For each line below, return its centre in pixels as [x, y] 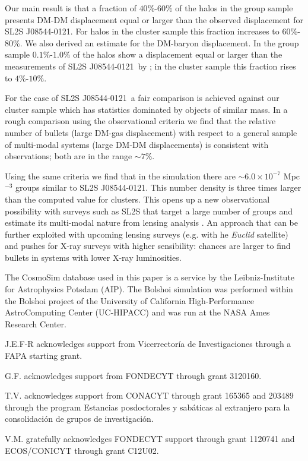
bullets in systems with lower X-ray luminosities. [93, 257]
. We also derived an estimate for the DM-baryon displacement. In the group [159, 42]
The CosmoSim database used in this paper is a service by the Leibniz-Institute [150, 277]
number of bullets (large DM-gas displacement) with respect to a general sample [151, 132]
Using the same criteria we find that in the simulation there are [120, 176]
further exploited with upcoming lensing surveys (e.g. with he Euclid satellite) [147, 234]
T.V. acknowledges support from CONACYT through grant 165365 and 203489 [149, 395]
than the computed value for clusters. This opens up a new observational [137, 199]
